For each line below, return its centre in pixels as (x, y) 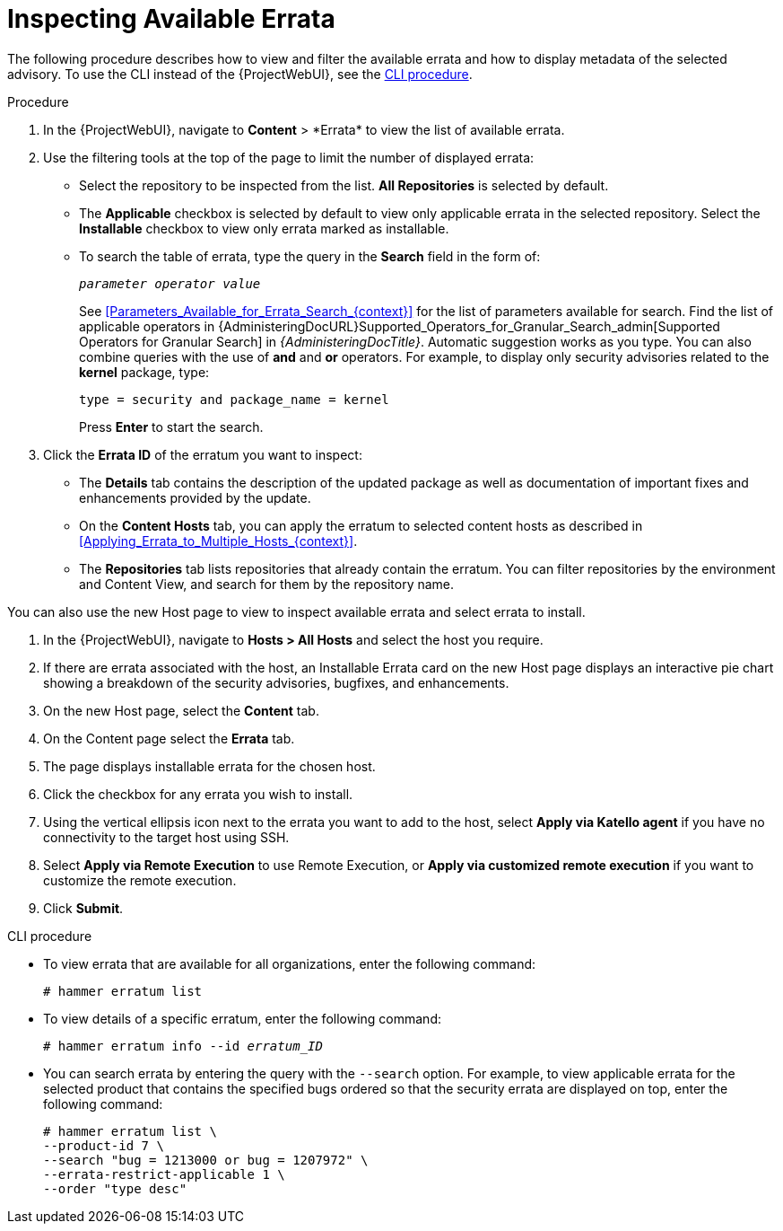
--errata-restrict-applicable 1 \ (164, 1174)
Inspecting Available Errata (171, 19)
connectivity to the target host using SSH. (166, 837)
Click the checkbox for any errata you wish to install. (198, 794)
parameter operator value (170, 283)
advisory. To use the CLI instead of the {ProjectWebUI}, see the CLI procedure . (240, 74)
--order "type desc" (115, 1188)
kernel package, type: (144, 372)
